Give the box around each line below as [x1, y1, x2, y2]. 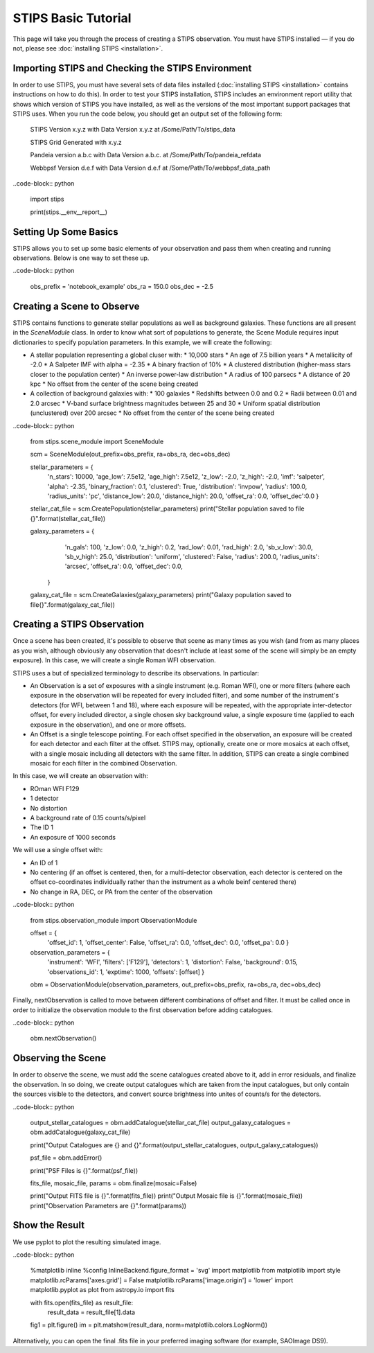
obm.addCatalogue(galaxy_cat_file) [30, 1128, 131, 1136]
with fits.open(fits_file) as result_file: [30, 1298, 134, 1307]
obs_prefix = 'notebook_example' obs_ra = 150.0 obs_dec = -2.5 [30, 282, 214, 290]
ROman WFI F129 [30, 784, 80, 793]
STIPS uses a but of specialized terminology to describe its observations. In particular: [12, 669, 260, 677]
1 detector [30, 794, 59, 803]
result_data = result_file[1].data [47, 1308, 135, 1316]
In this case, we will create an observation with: [12, 772, 148, 780]
